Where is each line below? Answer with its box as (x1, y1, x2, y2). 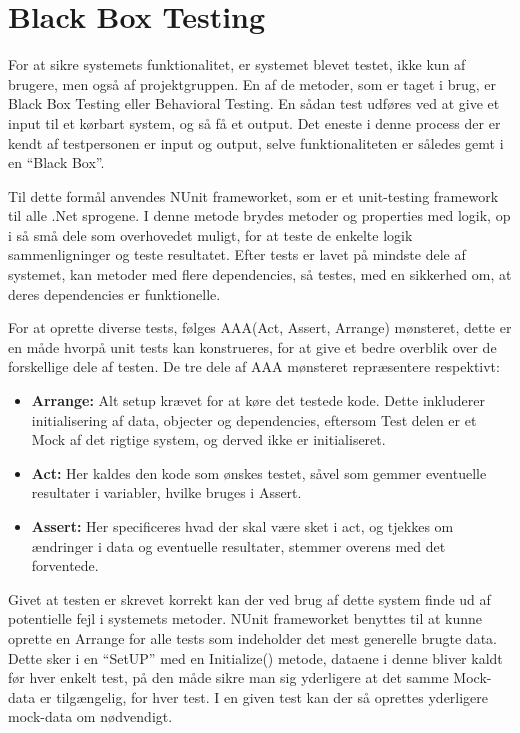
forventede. (31, 555, 99, 576)
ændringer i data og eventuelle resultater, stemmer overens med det (31, 535, 446, 556)
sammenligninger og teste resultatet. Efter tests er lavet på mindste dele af (8, 244, 466, 265)
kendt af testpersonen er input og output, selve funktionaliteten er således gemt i (8, 132, 504, 153)
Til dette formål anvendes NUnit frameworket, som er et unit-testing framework (8, 185, 499, 206)
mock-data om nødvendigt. (8, 706, 173, 727)
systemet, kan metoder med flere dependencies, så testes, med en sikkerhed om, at (8, 264, 512, 285)
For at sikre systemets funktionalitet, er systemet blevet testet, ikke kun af (8, 54, 466, 75)
